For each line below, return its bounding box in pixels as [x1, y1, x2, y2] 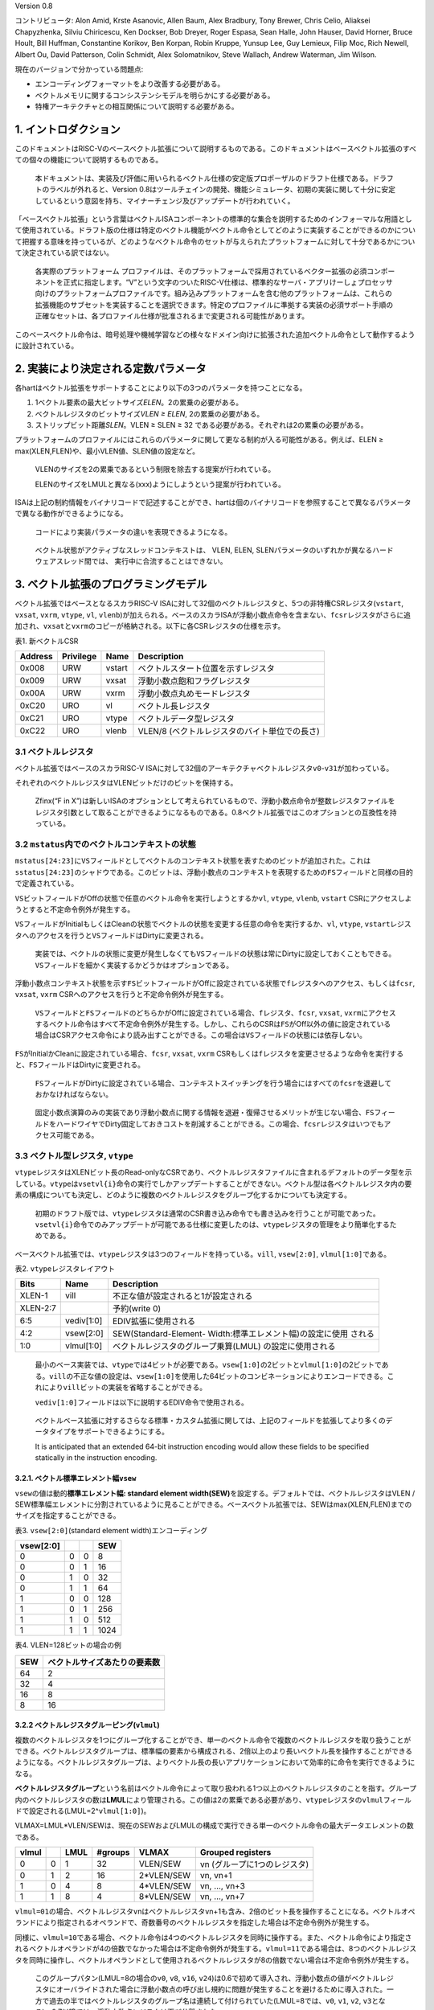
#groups [96, 1847, 130, 1858]
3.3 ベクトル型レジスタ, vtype [14, 1150, 134, 1161]
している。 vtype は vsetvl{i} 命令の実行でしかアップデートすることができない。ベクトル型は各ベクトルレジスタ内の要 [14, 1179, 412, 1188]
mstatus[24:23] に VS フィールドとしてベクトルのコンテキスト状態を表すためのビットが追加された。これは [14, 856, 371, 866]
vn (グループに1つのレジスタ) [199, 1859, 309, 1870]
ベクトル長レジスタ [137, 700, 211, 712]
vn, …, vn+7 [199, 1891, 245, 1902]
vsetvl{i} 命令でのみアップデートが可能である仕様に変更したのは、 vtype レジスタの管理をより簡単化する [35, 1219, 390, 1229]
